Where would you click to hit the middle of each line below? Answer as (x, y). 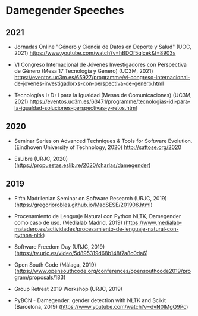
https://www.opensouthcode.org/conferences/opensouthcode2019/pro (104, 271)
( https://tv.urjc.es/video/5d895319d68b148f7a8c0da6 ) (81, 253)
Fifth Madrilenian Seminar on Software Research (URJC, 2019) (90, 198)
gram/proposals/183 (39, 277)
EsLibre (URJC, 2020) (41, 159)
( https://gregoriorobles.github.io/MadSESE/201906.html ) (83, 205)
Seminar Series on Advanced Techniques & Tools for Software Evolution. (103, 141)
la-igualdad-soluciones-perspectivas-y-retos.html (76, 108)
